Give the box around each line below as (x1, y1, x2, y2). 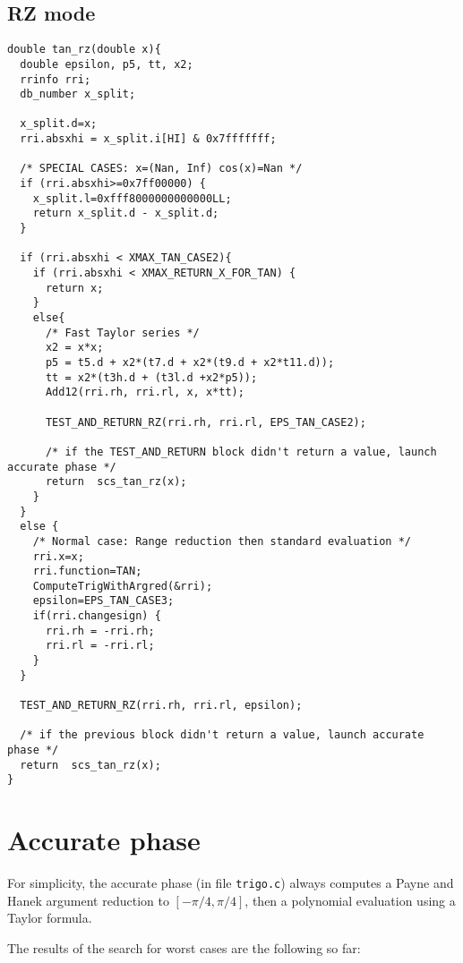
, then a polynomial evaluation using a (244, 891, 456, 909)
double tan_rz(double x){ (7, 43, 161, 56)
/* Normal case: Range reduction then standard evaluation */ (32, 534, 412, 548)
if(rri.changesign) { (32, 609, 161, 623)
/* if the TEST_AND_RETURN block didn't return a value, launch (45, 445, 437, 458)
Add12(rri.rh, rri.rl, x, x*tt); (45, 386, 244, 399)
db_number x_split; (20, 88, 136, 101)
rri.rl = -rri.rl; (45, 639, 155, 652)
